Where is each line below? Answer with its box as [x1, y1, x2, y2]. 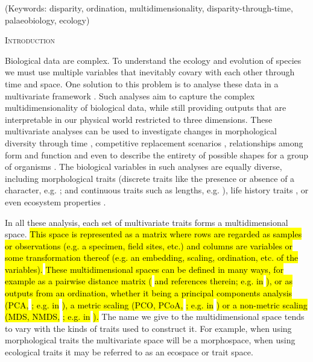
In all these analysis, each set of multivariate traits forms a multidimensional [5, 216, 288, 228]
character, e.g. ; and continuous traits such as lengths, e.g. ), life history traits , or [5, 184, 309, 196]
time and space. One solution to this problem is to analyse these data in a [5, 77, 279, 90]
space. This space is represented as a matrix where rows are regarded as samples [5, 228, 302, 240]
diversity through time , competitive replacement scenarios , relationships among [5, 136, 303, 149]
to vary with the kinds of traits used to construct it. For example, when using [5, 322, 292, 334]
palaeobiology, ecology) [5, 13, 90, 26]
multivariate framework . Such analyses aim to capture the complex [5, 89, 255, 102]
